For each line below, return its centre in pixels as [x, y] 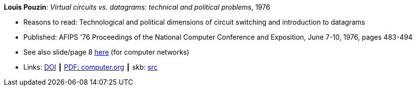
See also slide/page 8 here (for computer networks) [106, 52]
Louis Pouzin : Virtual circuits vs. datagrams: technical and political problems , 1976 [137, 7]
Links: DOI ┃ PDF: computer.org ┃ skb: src [90, 67]
